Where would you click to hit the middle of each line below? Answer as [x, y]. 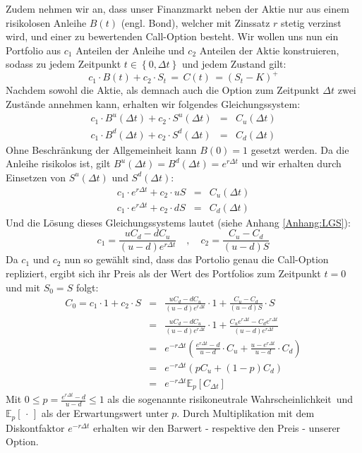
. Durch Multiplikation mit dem [246, 413]
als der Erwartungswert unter [105, 413]
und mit [23, 287]
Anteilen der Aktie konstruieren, [269, 50]
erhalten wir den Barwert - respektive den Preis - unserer [217, 427]
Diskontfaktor [35, 427]
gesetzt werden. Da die [300, 149]
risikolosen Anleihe [46, 22]
